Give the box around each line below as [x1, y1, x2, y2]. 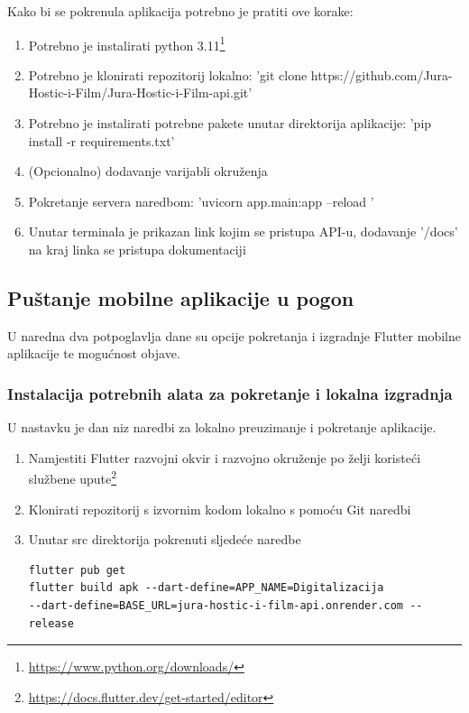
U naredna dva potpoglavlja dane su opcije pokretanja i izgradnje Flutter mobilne [7, 326, 461, 345]
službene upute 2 [28, 467, 117, 488]
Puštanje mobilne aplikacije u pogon [7, 283, 354, 311]
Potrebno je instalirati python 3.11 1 [28, 32, 225, 54]
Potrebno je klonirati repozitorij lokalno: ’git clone [28, 65, 308, 84]
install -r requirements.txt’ [28, 131, 175, 150]
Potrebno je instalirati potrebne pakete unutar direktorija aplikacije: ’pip [28, 114, 432, 133]
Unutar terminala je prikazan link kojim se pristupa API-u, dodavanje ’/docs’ [28, 222, 458, 241]
